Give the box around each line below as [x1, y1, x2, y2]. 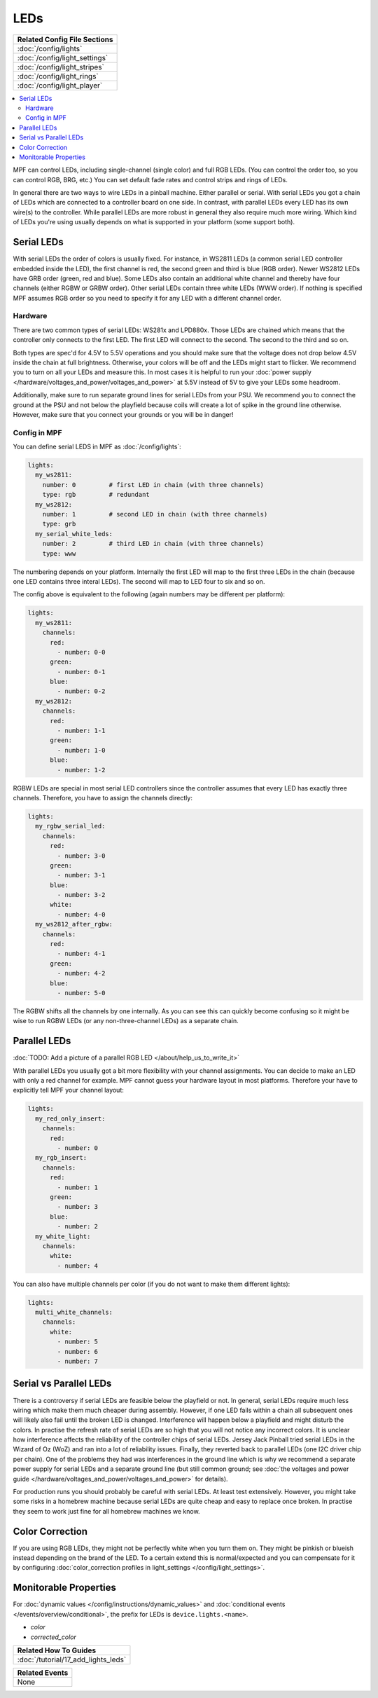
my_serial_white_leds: [35, 530, 113, 538]
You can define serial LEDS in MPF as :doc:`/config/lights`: [13, 442, 181, 451]
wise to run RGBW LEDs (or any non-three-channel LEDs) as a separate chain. [13, 1017, 239, 1025]
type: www [42, 549, 76, 557]
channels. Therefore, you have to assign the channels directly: [13, 793, 192, 802]
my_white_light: [35, 1232, 91, 1240]
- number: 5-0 [57, 989, 106, 997]
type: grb [42, 520, 76, 528]
